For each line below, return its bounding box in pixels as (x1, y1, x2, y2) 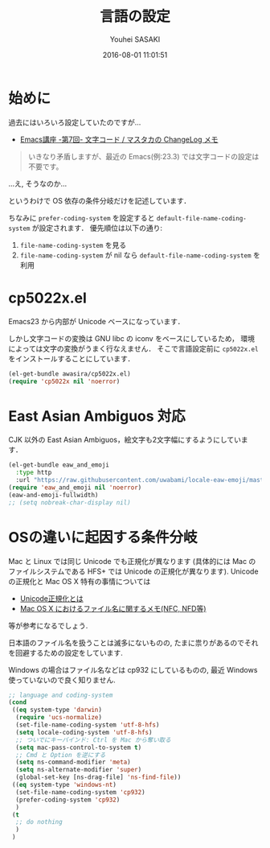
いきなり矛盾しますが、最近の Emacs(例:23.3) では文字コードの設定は (27, 151, 260, 161)
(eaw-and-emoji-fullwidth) (8, 491, 99, 499)
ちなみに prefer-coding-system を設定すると (8, 212, 155, 222)
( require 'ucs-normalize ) (15, 714, 103, 722)
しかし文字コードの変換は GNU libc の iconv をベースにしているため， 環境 (8, 333, 256, 343)
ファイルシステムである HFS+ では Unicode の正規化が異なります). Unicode (8, 566, 259, 576)
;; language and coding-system (8, 691, 113, 699)
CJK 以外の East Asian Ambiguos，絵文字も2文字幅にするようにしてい (8, 435, 241, 445)
